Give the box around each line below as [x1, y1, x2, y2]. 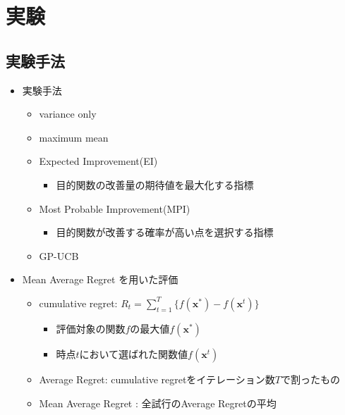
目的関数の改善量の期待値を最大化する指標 [56, 177, 254, 192]
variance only [39, 106, 97, 121]
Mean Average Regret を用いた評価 [22, 272, 178, 287]
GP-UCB [39, 248, 79, 263]
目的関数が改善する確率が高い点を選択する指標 [56, 225, 274, 240]
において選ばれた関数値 [79, 349, 188, 360]
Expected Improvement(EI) [39, 154, 158, 168]
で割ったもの [281, 371, 340, 386]
